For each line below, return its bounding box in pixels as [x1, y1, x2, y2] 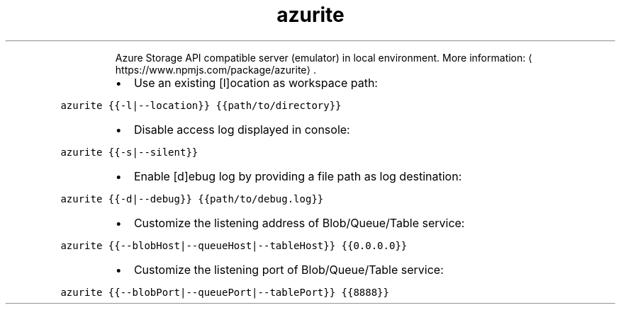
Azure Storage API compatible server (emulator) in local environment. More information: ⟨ [115, 51, 532, 64]
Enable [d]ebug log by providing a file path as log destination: [133, 168, 462, 183]
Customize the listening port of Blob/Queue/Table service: [133, 262, 444, 277]
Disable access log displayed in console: [133, 122, 350, 137]
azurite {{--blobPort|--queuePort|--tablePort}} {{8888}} [60, 286, 389, 298]
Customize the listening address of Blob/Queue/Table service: [133, 215, 465, 230]
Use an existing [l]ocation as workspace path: [133, 75, 378, 90]
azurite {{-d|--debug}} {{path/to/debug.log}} [60, 193, 324, 205]
